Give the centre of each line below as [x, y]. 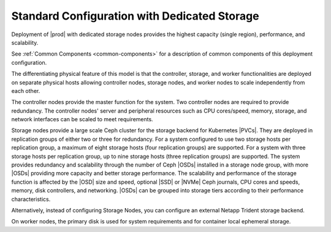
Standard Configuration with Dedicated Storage [135, 16]
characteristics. [31, 199]
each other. [26, 91]
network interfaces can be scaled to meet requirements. [82, 119]
